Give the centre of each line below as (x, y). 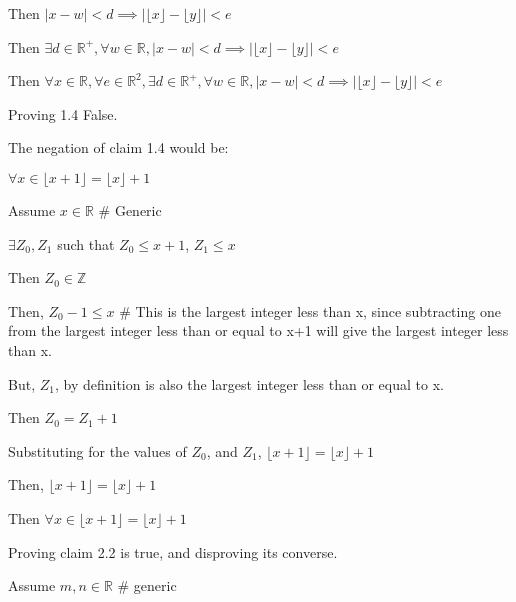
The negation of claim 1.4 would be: (118, 147)
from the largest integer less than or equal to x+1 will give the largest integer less (258, 330)
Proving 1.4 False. (63, 113)
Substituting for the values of (97, 450)
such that (86, 243)
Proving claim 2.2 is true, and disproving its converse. (173, 551)
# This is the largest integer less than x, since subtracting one (310, 310)
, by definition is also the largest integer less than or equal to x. (249, 383)
